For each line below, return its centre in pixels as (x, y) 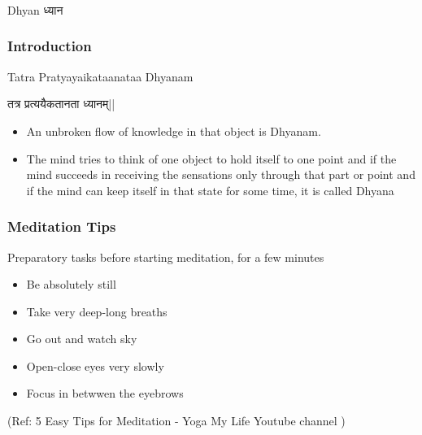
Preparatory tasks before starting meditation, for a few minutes (166, 257)
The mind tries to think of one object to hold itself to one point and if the (211, 158)
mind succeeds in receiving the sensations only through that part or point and (221, 174)
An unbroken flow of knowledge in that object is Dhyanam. (174, 130)
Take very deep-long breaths (97, 311)
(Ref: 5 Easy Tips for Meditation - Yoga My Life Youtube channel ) (176, 421)
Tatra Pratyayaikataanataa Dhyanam (100, 76)
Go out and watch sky (82, 339)
